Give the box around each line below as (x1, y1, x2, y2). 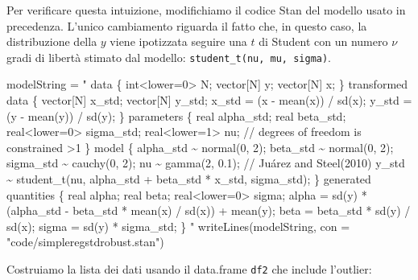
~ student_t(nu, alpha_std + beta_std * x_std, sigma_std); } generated (6, 171, 371, 187)
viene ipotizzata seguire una (110, 33, 247, 50)
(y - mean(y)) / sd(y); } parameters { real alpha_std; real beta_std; (6, 107, 346, 124)
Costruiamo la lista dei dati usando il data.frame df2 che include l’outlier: (6, 260, 372, 277)
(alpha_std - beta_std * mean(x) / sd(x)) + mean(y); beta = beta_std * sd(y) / (6, 202, 411, 219)
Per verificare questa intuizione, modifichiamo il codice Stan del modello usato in (6, 2, 406, 18)
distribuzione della (6, 33, 97, 50)
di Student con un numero (259, 33, 388, 50)
